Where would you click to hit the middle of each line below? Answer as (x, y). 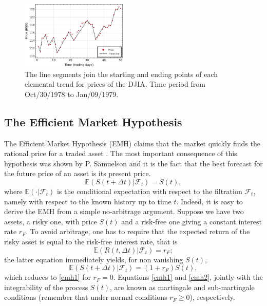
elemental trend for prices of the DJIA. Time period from (115, 84)
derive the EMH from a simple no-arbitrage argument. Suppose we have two (124, 211)
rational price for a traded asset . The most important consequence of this (121, 153)
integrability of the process (46, 287)
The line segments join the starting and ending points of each (121, 74)
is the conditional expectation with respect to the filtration (149, 191)
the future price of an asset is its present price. (78, 173)
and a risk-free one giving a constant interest (192, 221)
